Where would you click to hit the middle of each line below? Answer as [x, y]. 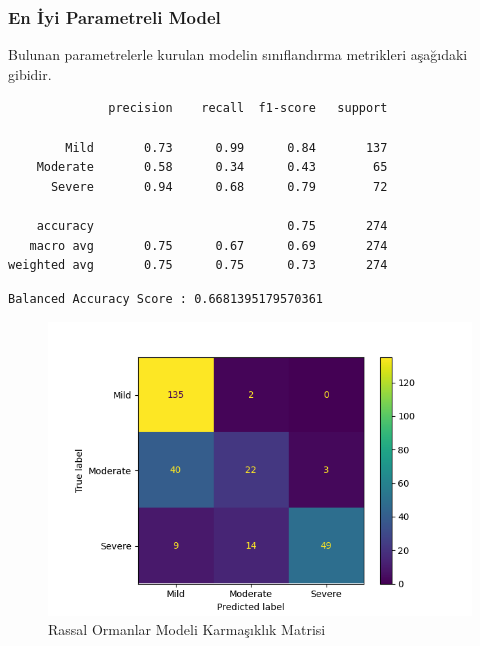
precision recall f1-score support [248, 108]
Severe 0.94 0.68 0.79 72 [219, 186]
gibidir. [30, 73]
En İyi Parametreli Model [114, 16]
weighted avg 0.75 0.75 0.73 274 [198, 265]
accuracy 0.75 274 [212, 225]
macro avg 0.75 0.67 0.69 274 [208, 245]
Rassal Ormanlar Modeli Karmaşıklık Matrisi [187, 629]
